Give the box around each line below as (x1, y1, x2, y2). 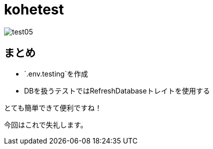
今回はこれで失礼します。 (4, 120, 88, 129)
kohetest (4, 1, 64, 18)
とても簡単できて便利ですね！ (4, 103, 102, 112)
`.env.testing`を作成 (24, 69, 88, 78)
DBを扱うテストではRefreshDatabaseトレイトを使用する (24, 86, 210, 95)
